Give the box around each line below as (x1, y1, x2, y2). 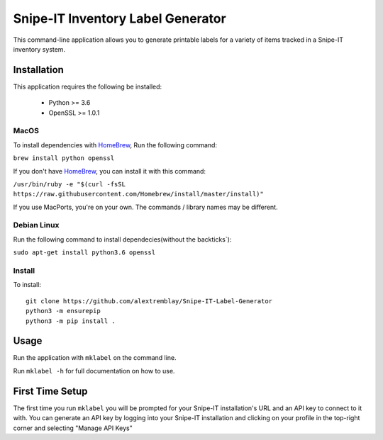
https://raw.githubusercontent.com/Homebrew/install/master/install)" (13, 190, 264, 198)
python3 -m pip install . (26, 317, 116, 325)
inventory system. (13, 45, 66, 53)
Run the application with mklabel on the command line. (13, 354, 177, 362)
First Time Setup (13, 385, 88, 397)
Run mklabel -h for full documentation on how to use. (13, 366, 175, 375)
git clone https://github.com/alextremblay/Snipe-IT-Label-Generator (26, 297, 273, 305)
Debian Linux (13, 220, 60, 230)
